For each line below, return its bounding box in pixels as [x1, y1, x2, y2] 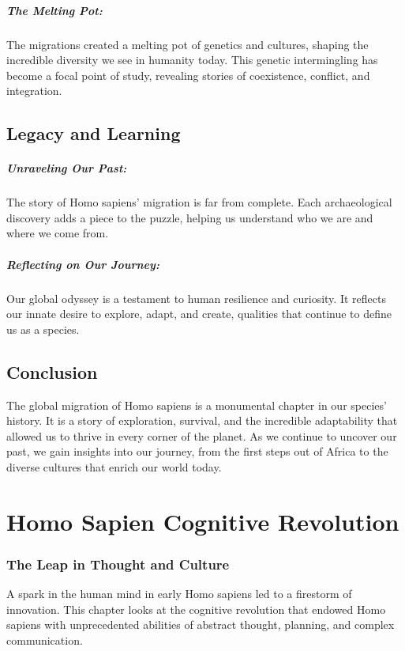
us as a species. [6, 320, 80, 337]
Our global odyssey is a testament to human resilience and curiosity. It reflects [6, 290, 386, 306]
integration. [6, 82, 62, 99]
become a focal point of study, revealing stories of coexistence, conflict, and [6, 66, 370, 83]
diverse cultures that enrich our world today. [6, 458, 222, 475]
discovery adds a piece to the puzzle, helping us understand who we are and [6, 209, 373, 225]
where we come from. [6, 225, 109, 241]
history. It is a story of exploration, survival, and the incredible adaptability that [6, 412, 398, 429]
